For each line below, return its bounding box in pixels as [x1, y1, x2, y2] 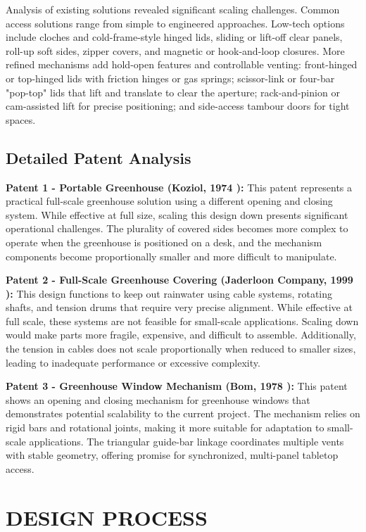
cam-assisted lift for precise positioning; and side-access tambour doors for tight [6, 99, 350, 113]
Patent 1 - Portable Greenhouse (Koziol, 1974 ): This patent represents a [6, 179, 353, 194]
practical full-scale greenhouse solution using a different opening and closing [6, 194, 333, 208]
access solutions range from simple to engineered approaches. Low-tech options [6, 15, 345, 30]
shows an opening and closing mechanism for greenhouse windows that [6, 392, 310, 407]
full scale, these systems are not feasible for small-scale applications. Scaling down [6, 313, 359, 328]
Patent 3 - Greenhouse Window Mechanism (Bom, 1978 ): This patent [6, 379, 348, 393]
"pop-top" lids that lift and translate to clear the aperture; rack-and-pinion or [6, 84, 340, 99]
